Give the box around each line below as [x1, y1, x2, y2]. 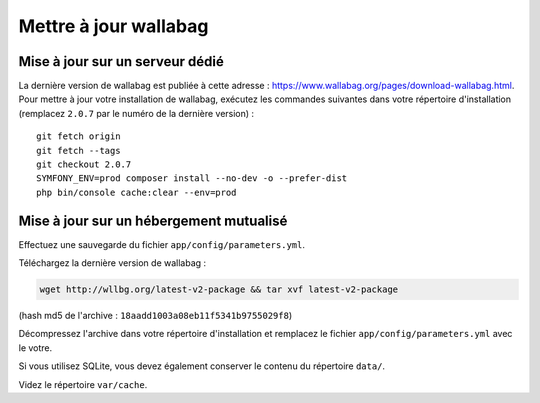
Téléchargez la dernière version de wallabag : [18, 257, 207, 269]
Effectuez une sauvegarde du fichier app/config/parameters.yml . [18, 238, 305, 250]
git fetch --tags [36, 145, 121, 156]
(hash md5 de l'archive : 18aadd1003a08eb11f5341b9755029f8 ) [18, 310, 293, 322]
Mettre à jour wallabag [18, 15, 209, 37]
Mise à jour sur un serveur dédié [18, 53, 224, 70]
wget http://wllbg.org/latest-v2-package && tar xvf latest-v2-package [39, 284, 399, 295]
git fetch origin [36, 131, 121, 142]
